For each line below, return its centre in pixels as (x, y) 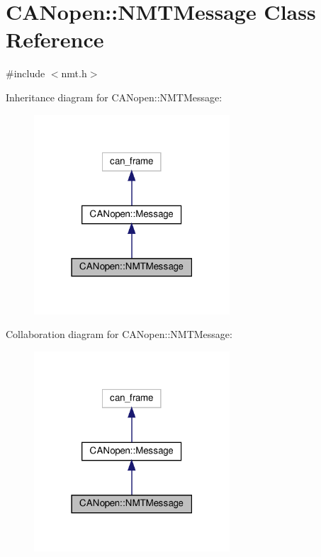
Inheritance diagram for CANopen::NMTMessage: (114, 97)
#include (26, 73)
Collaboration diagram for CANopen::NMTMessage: (119, 334)
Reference (55, 39)
